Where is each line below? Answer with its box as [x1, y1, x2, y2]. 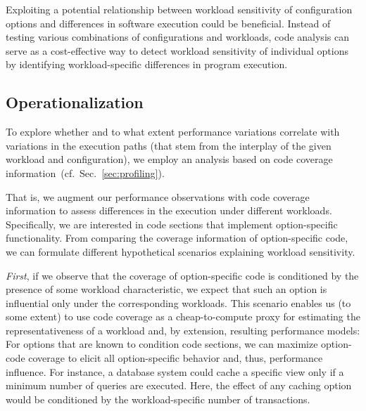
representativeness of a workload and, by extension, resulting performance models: [6, 322, 360, 337]
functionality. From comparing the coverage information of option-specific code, [6, 230, 348, 245]
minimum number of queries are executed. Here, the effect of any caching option [6, 378, 352, 393]
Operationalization [6, 91, 144, 113]
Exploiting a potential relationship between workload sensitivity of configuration [6, 2, 353, 16]
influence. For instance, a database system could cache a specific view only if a [6, 364, 344, 379]
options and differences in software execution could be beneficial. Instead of [6, 15, 331, 30]
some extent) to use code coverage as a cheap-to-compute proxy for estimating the [6, 309, 360, 324]
